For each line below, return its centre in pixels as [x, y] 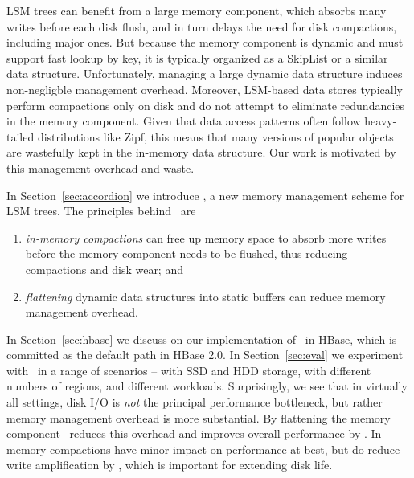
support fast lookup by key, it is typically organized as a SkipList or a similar [197, 57]
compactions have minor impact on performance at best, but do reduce [225, 449]
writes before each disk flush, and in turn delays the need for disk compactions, [202, 26]
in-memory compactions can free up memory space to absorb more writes [206, 237]
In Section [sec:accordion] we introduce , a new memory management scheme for [205, 195]
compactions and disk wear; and [104, 269]
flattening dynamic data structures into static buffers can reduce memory [205, 296]
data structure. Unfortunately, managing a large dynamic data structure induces [205, 74]
